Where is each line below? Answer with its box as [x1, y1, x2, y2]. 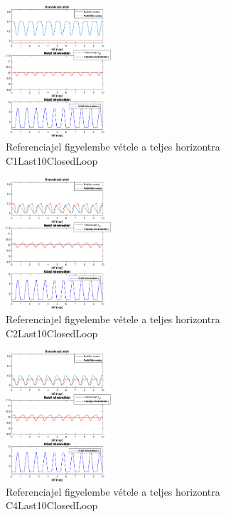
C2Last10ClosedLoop [6, 325, 98, 340]
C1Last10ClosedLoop [6, 153, 98, 168]
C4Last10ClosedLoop [6, 498, 98, 513]
